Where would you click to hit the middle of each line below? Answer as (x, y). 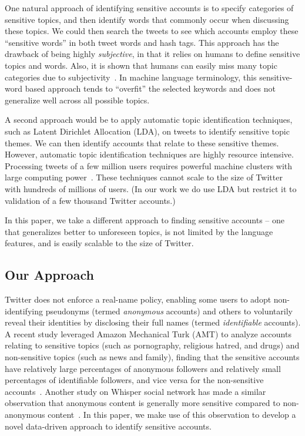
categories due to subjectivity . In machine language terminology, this (131, 77)
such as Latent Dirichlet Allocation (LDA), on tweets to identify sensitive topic (147, 131)
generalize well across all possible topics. (77, 100)
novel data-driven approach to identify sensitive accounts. (108, 426)
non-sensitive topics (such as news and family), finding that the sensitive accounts (152, 357)
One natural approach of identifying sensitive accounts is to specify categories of (149, 8)
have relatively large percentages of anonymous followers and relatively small (143, 368)
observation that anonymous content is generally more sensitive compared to (143, 403)
